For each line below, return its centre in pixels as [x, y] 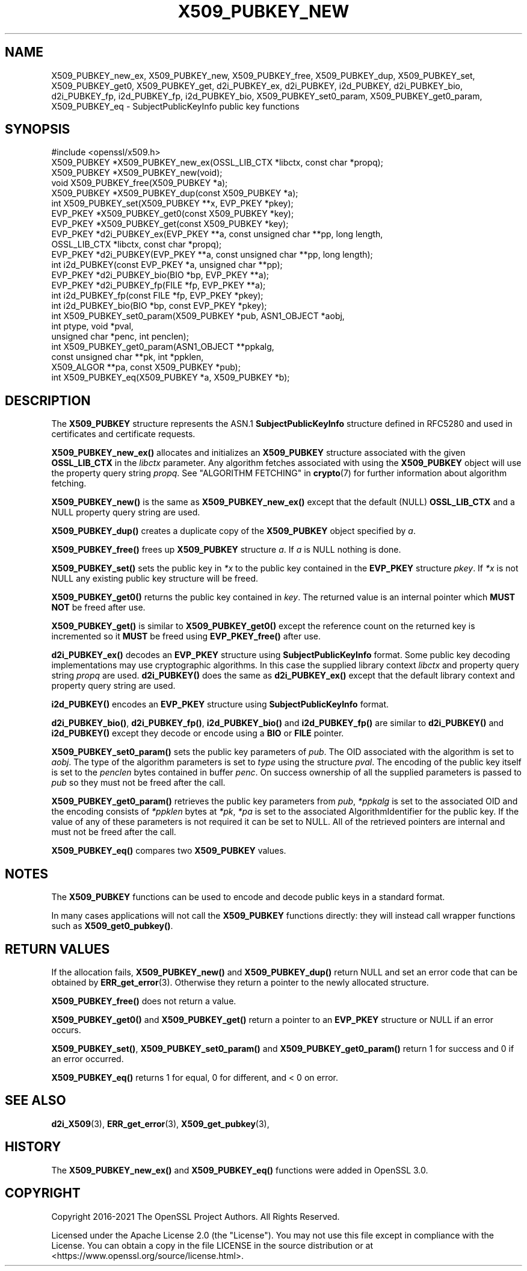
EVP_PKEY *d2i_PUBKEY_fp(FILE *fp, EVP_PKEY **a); [159, 285]
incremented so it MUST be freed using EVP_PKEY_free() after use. [186, 636]
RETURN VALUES [57, 949]
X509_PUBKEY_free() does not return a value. [144, 1001]
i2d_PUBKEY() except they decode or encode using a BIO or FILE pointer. [198, 733]
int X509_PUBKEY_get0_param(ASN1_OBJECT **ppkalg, [163, 347]
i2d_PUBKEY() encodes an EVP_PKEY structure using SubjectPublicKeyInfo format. [220, 704]
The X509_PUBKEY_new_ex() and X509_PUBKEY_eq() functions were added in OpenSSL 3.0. [240, 1170]
